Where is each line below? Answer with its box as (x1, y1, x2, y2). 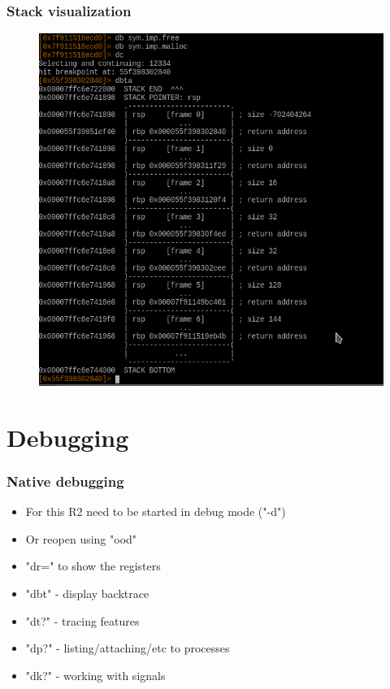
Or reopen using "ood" (25, 530, 137, 547)
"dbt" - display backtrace (25, 585, 149, 602)
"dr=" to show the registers (25, 557, 161, 574)
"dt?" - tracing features (25, 612, 140, 629)
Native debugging (6, 470, 124, 491)
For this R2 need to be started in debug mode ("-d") (25, 503, 286, 520)
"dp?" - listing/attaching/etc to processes (25, 639, 230, 656)
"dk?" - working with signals (25, 666, 166, 683)
